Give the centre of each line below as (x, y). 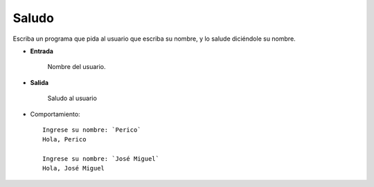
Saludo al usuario (72, 98)
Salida (39, 82)
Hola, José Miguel (74, 168)
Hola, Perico (64, 139)
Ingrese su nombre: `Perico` (92, 130)
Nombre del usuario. (77, 67)
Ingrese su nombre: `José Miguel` (101, 159)
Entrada (42, 51)
